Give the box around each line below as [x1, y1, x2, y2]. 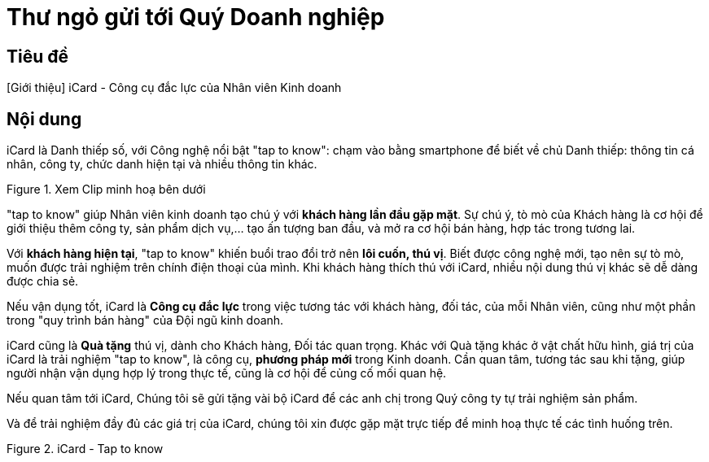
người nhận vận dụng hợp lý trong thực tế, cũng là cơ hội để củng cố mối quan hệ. [7, 366, 447, 381]
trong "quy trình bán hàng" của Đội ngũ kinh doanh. [7, 313, 284, 328]
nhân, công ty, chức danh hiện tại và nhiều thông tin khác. [7, 157, 317, 172]
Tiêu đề [7, 46, 69, 67]
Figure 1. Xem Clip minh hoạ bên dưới [7, 182, 206, 197]
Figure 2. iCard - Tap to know [7, 442, 164, 456]
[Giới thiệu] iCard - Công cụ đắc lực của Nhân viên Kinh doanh [7, 81, 342, 95]
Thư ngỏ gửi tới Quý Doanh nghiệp [7, 3, 385, 31]
